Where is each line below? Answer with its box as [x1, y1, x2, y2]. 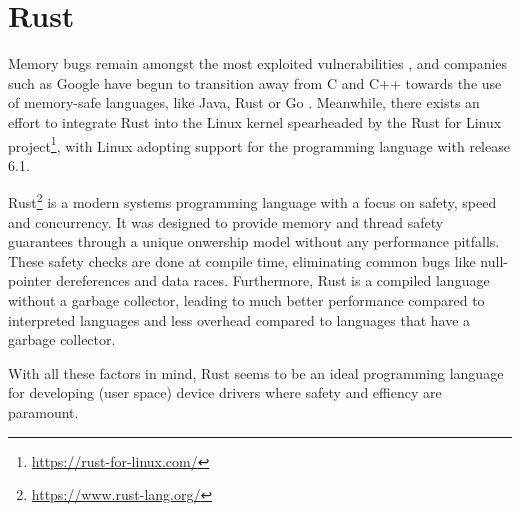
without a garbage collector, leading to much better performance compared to [8, 289, 485, 310]
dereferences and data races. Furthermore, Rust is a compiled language [56, 270, 490, 291]
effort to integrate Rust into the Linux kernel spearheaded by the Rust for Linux [8, 111, 502, 132]
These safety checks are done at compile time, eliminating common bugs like [8, 250, 476, 271]
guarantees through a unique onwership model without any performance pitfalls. [8, 231, 500, 252]
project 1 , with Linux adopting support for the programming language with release [8, 132, 510, 156]
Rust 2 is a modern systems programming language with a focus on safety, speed [8, 189, 497, 212]
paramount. [8, 401, 79, 422]
